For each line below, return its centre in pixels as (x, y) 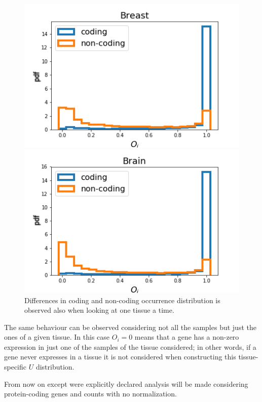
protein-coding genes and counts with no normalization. (90, 394)
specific (15, 367)
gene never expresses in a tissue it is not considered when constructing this (120, 357)
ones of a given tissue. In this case (57, 337)
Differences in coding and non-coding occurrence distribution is (122, 300)
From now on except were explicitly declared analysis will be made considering (126, 383)
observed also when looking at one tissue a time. (99, 310)
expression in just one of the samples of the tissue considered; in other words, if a (130, 346)
